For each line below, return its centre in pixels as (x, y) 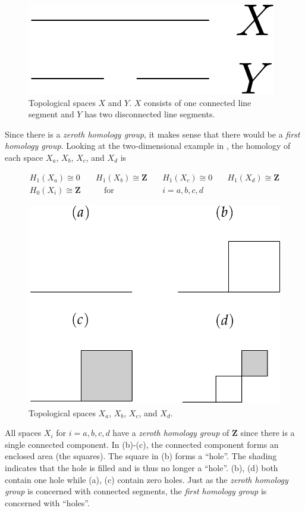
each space (24, 157)
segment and (51, 114)
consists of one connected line (198, 102)
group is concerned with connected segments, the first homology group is (136, 491)
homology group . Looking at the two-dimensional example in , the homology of (148, 146)
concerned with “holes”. (47, 502)
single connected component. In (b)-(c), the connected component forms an (142, 444)
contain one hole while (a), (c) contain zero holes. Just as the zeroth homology (147, 479)
